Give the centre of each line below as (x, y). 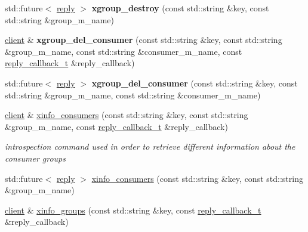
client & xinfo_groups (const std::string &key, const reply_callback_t (133, 210)
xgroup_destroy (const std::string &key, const (180, 8)
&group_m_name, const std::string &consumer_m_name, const (124, 51)
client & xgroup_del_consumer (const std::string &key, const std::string (144, 40)
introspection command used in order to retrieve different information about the (150, 146)
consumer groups (35, 158)
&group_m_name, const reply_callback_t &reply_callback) (116, 126)
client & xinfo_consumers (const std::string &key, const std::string (127, 115)
